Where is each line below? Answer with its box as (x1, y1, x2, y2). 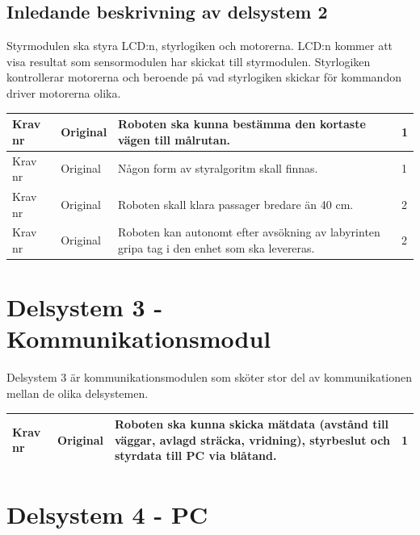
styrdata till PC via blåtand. (115, 447, 277, 464)
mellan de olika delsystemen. (6, 384, 149, 401)
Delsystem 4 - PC (6, 497, 208, 530)
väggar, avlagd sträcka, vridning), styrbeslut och (115, 431, 390, 448)
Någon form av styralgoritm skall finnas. (118, 160, 318, 177)
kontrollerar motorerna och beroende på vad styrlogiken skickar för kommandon (6, 69, 401, 86)
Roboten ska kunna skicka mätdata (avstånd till (115, 416, 388, 433)
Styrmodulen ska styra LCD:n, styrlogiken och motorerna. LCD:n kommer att (6, 37, 393, 54)
